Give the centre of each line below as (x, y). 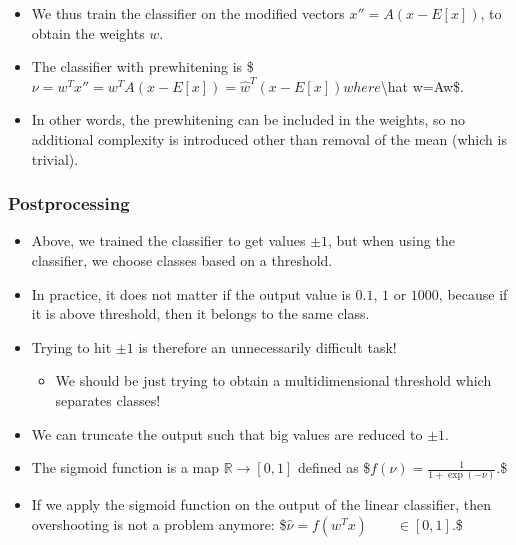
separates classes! (108, 399)
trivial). (55, 158)
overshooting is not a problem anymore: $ (159, 524)
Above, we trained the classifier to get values (168, 240)
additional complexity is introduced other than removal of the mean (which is (269, 138)
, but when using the (391, 240)
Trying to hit (71, 346)
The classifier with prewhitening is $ (142, 66)
